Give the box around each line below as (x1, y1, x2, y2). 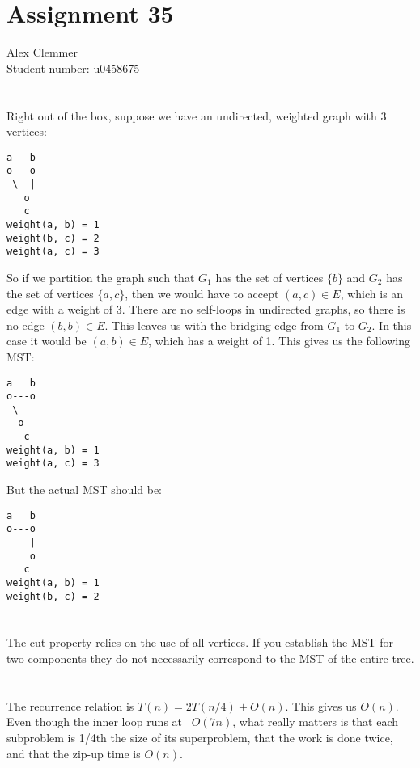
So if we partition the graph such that (6, 268, 195, 285)
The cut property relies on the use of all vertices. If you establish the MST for (6, 634, 394, 651)
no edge (6, 316, 45, 333)
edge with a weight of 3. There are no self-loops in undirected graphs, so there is (6, 301, 405, 318)
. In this (371, 316, 412, 333)
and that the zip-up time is (6, 745, 141, 762)
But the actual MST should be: (6, 481, 163, 498)
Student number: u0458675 (6, 59, 140, 76)
